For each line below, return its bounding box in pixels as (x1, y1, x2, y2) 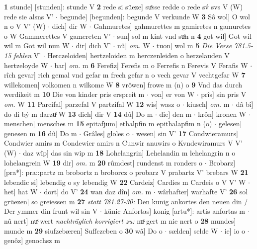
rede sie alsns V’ (4, 11, 54, 21)
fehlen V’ (13, 50, 41, 60)
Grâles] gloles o (83, 128, 130, 138)
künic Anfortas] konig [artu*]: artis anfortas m (104, 206, 246, 216)
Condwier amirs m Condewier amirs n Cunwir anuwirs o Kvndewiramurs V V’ (4, 138, 243, 148)
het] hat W (4, 186, 38, 197)
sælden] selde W (169, 225, 218, 236)
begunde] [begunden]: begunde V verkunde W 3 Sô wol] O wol (60, 11, 250, 21)
